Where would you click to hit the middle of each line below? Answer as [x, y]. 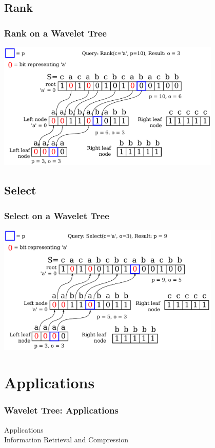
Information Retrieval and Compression [66, 440]
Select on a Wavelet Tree [57, 215]
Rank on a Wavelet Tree [55, 33]
